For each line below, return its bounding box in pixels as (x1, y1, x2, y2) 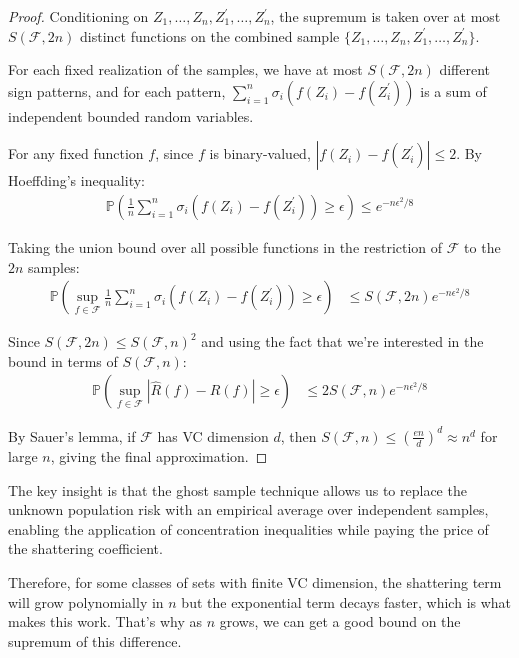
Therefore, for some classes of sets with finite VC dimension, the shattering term (8, 571, 502, 592)
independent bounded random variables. (8, 105, 254, 126)
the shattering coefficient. (8, 538, 163, 559)
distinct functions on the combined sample (80, 25, 340, 46)
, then (280, 425, 317, 446)
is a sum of (420, 80, 487, 101)
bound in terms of (8, 350, 118, 371)
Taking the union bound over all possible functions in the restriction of (8, 237, 443, 257)
